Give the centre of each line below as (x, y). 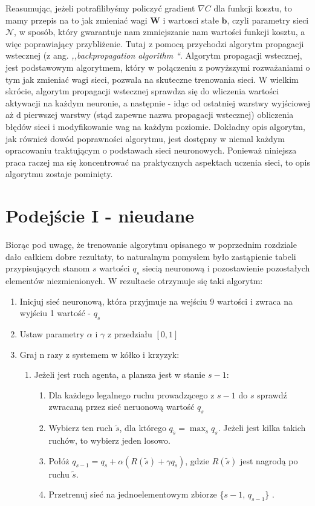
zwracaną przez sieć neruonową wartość (122, 407)
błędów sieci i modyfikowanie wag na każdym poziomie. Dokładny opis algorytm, (155, 126)
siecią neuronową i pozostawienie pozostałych (226, 268)
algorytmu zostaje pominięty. (59, 174)
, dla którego (143, 428)
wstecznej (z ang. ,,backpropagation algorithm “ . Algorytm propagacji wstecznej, (154, 55)
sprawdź (272, 394)
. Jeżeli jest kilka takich (262, 428)
